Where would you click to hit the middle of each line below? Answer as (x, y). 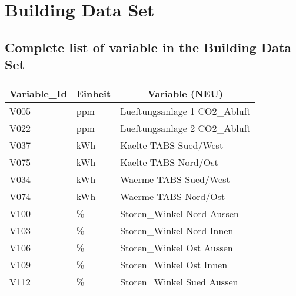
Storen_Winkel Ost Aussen (177, 247)
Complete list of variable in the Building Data (148, 47)
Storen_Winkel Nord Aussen (179, 213)
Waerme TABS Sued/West (175, 179)
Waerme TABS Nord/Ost (173, 196)
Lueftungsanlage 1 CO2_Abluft (185, 111)
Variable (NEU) (185, 93)
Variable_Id (38, 93)
